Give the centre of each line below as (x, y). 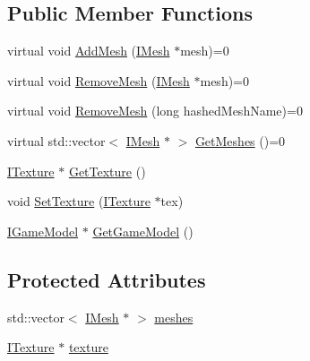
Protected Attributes (107, 279)
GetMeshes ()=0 (240, 140)
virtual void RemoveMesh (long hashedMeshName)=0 (155, 111)
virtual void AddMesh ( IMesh (89, 51)
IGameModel (43, 231)
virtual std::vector (56, 140)
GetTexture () (107, 171)
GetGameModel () (143, 231)
